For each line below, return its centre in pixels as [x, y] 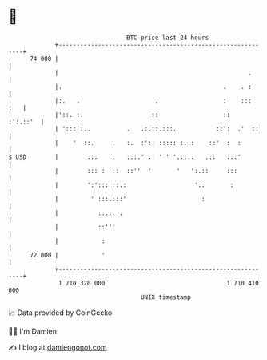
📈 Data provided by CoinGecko [60, 313]
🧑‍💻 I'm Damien [33, 331]
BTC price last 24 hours [168, 38]
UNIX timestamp [166, 297]
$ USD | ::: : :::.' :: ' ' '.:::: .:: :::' [125, 157]
